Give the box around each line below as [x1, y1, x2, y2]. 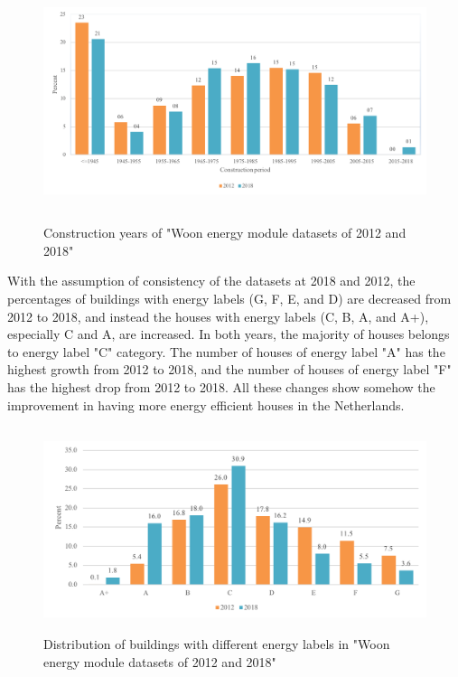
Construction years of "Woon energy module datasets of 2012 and [43, 223, 407, 242]
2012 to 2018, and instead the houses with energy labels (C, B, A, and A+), [7, 306, 429, 325]
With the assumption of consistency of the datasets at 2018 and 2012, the [7, 271, 416, 290]
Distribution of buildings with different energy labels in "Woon [43, 635, 390, 653]
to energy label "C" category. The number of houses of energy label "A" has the [7, 342, 445, 361]
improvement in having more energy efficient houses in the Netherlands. [7, 395, 405, 414]
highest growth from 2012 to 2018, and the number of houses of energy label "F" [7, 360, 452, 379]
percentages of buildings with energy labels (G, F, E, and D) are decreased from [7, 288, 452, 307]
